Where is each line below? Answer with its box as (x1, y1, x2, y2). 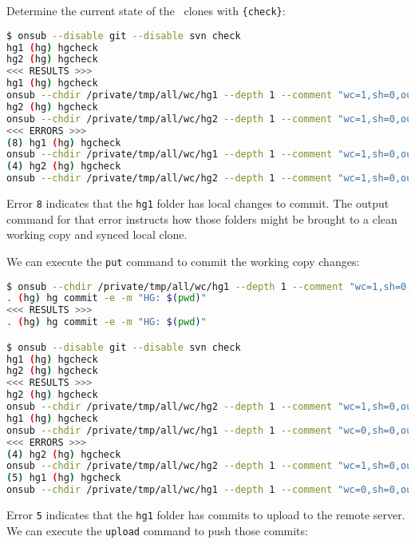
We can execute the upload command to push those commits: (6, 522, 308, 538)
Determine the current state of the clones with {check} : (6, 2, 286, 18)
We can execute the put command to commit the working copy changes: (6, 252, 360, 269)
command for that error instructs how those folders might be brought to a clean (6, 210, 397, 227)
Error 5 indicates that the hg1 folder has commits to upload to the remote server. (6, 506, 405, 523)
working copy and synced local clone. (6, 226, 188, 243)
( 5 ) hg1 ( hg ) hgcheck (6, 472, 121, 484)
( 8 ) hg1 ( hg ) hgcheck (6, 137, 121, 149)
